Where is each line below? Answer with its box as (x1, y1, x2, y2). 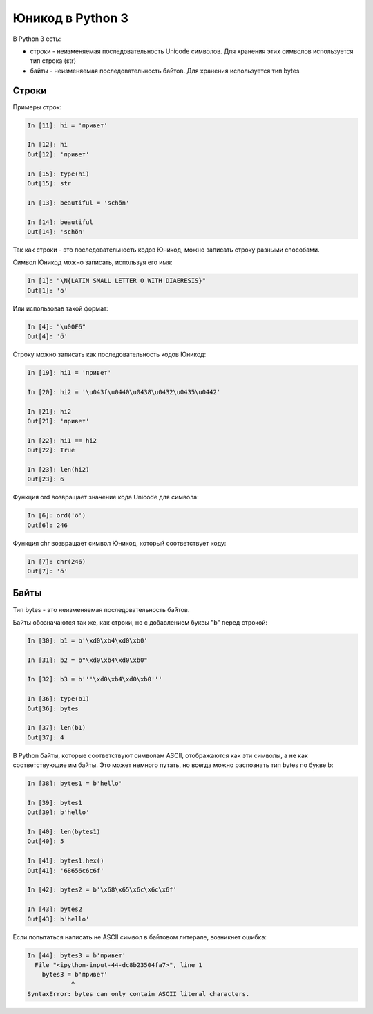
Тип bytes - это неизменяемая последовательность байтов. (12, 605, 190, 614)
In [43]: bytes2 (27, 905, 83, 913)
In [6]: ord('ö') (27, 512, 86, 519)
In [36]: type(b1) (27, 695, 90, 703)
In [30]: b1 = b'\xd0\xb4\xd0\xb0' (27, 636, 148, 645)
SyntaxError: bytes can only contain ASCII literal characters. (27, 990, 250, 998)
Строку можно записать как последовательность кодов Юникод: (12, 350, 207, 358)
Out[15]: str (27, 179, 72, 187)
